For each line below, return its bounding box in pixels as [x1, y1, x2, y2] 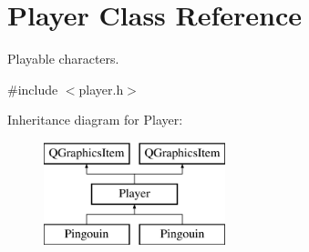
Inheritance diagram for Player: [7, 110, 183, 129]
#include [7, 79, 58, 98]
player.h [78, 79, 124, 98]
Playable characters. [7, 49, 119, 68]
